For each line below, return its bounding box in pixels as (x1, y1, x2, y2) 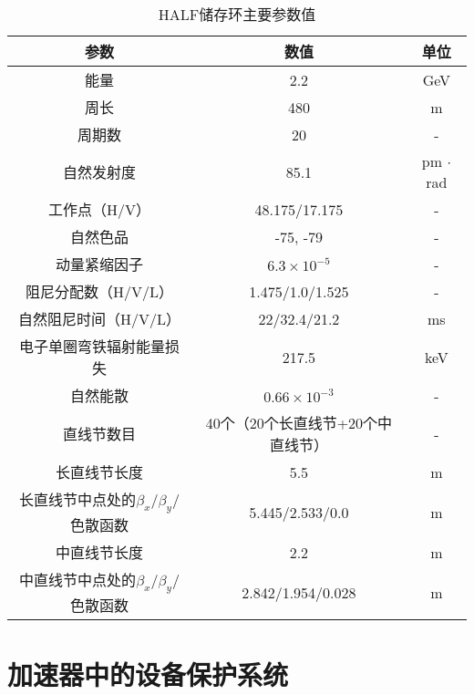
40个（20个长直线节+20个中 (205, 412, 393, 433)
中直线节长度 (56, 542, 144, 564)
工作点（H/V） (48, 199, 151, 220)
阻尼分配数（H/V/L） (26, 281, 174, 302)
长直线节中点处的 (19, 489, 137, 510)
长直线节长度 (56, 462, 144, 482)
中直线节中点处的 (19, 569, 137, 591)
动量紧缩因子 (56, 254, 144, 275)
